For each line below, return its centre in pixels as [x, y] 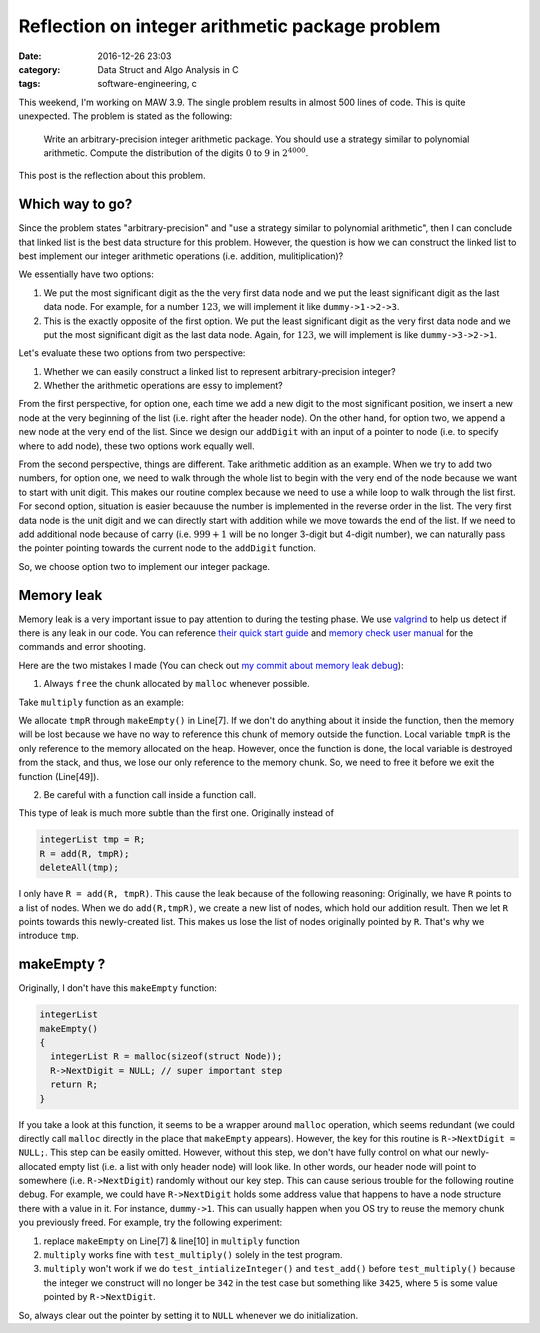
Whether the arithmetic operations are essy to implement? [163, 386]
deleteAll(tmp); [79, 868]
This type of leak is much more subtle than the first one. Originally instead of [176, 813]
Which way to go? [75, 204]
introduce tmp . [48, 936]
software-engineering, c [147, 84]
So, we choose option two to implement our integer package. [144, 566]
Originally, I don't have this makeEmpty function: [117, 988]
